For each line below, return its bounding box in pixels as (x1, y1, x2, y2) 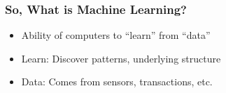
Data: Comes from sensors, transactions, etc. (21, 74, 213, 89)
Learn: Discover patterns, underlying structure (21, 51, 221, 65)
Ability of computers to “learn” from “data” (21, 28, 211, 42)
